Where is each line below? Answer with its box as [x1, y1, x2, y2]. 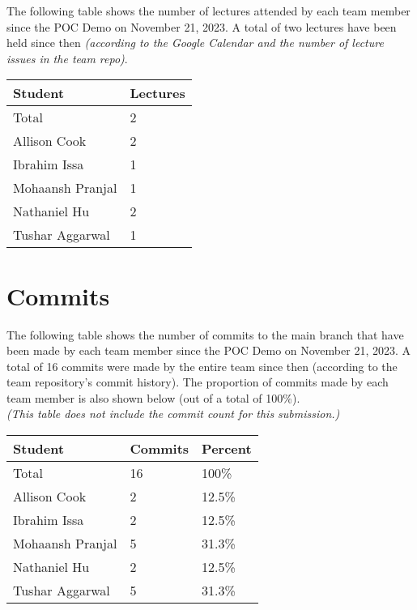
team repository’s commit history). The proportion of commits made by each [6, 373, 389, 390]
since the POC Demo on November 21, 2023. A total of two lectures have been [6, 18, 397, 35]
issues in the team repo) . [6, 49, 128, 66]
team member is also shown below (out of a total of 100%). [6, 389, 300, 406]
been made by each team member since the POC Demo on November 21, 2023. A [6, 342, 411, 359]
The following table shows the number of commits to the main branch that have [6, 326, 404, 343]
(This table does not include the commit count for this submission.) [6, 405, 340, 422]
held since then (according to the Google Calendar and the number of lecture [6, 34, 384, 51]
